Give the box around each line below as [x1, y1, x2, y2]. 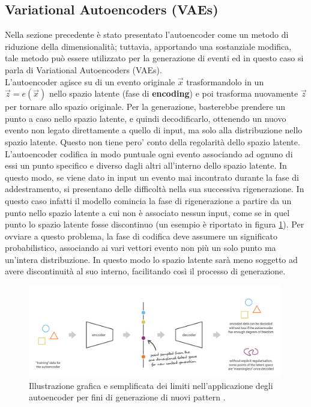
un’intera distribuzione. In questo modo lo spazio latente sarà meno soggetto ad [5, 253, 298, 265]
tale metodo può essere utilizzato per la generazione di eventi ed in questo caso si [5, 52, 304, 64]
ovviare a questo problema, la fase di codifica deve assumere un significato [5, 229, 277, 242]
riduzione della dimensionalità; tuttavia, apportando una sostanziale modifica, [5, 40, 292, 52]
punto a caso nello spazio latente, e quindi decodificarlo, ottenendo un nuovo [5, 112, 286, 124]
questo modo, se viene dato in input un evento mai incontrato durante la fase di [5, 170, 299, 183]
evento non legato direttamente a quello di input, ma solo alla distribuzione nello [5, 124, 303, 136]
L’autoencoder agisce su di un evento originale [5, 75, 175, 88]
